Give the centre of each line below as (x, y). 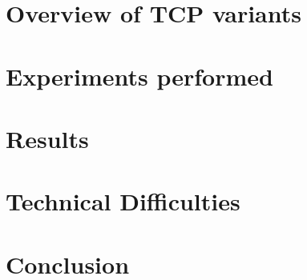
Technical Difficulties (123, 201)
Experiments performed (139, 76)
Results (47, 138)
